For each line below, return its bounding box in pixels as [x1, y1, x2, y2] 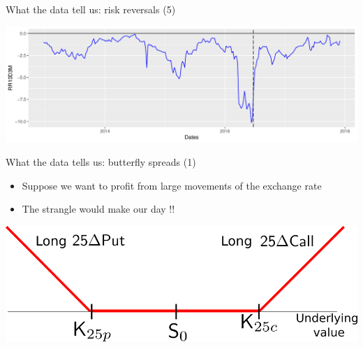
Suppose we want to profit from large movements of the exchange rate [22, 178, 322, 192]
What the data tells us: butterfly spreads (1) [6, 155, 196, 169]
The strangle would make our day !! [22, 201, 175, 216]
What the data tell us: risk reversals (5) [6, 2, 176, 16]
